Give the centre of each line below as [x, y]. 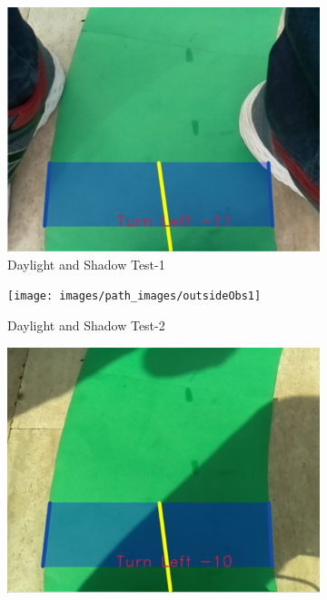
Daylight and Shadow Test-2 [86, 325]
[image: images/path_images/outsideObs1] [134, 296]
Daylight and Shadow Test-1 [86, 264]
